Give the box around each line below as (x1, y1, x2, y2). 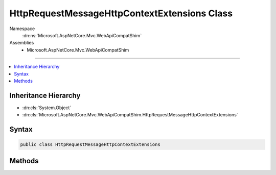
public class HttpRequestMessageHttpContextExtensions (20, 142, 160, 147)
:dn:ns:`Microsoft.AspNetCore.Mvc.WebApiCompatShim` (22, 32, 142, 38)
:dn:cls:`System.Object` (22, 105, 72, 111)
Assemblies (9, 40, 34, 46)
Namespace (9, 26, 35, 32)
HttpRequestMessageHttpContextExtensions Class (9, 8, 233, 19)
